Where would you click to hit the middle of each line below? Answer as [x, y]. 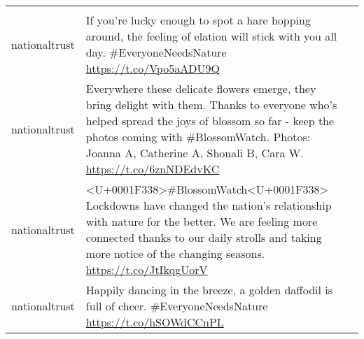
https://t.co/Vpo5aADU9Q [153, 68]
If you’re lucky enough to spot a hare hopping [198, 20]
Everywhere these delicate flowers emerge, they [201, 88]
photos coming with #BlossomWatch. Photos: [198, 137]
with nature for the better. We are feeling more [202, 221]
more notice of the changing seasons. [175, 253]
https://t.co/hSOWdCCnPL [155, 322]
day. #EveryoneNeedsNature [156, 52]
